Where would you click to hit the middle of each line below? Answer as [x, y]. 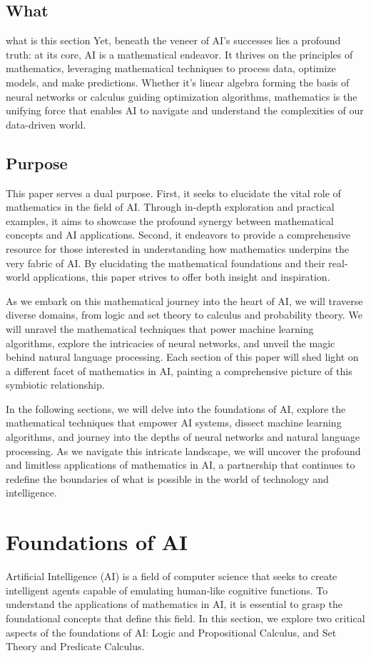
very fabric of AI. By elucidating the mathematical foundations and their [166, 263]
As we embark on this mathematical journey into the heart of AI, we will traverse [184, 300]
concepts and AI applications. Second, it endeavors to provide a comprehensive [178, 235]
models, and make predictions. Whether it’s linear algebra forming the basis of [178, 82]
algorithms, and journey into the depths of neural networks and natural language [183, 437]
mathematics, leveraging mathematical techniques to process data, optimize [171, 68]
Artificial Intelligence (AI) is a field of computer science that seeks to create [172, 576]
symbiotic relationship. [55, 385]
